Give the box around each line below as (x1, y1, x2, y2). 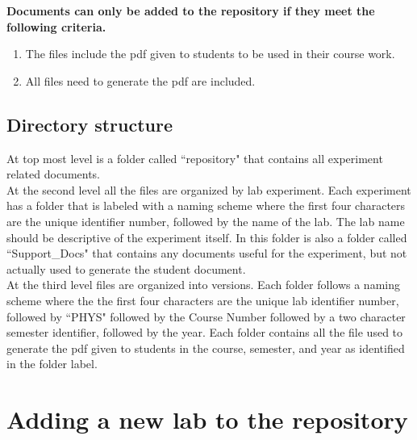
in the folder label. (6, 355, 98, 372)
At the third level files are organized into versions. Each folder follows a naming (6, 276, 400, 293)
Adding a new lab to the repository (6, 403, 408, 436)
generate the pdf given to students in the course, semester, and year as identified (6, 339, 405, 356)
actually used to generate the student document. (6, 260, 246, 277)
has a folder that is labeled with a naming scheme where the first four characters (6, 197, 406, 214)
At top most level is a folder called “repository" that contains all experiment (6, 149, 383, 166)
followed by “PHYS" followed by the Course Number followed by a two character (6, 308, 406, 325)
